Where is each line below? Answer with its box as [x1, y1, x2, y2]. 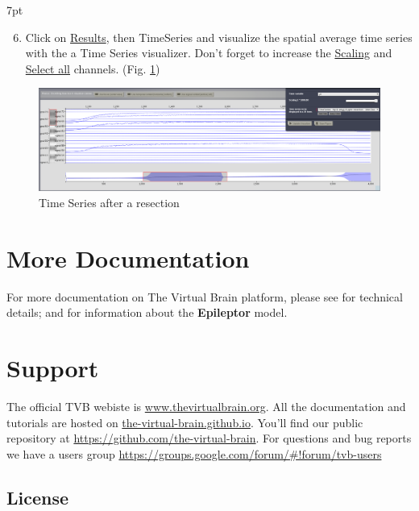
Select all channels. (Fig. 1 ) [25, 60, 160, 77]
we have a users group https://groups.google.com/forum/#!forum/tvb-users [6, 445, 382, 462]
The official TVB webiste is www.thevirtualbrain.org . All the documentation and [6, 397, 406, 414]
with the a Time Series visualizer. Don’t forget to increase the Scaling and [25, 44, 392, 61]
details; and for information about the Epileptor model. [6, 304, 288, 321]
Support [6, 351, 99, 384]
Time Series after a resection [39, 193, 180, 210]
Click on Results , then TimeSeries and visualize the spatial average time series [25, 28, 413, 45]
